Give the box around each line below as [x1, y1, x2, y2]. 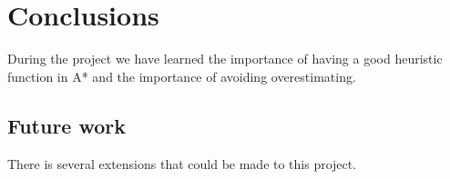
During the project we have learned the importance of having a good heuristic [7, 49, 443, 68]
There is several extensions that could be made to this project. [7, 154, 357, 173]
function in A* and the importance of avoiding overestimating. [7, 66, 356, 85]
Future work [7, 111, 127, 139]
